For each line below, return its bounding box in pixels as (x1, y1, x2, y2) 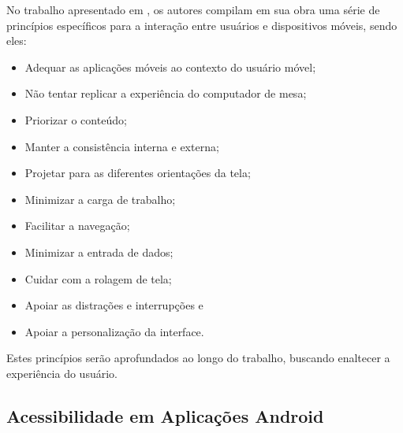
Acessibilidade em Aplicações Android (6, 403, 324, 427)
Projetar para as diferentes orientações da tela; (24, 165, 251, 181)
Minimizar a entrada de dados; (24, 243, 174, 260)
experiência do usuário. (6, 365, 118, 381)
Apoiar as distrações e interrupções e (24, 297, 203, 313)
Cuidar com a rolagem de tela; (24, 270, 172, 287)
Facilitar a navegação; (24, 217, 130, 234)
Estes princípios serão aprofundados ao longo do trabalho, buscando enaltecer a (6, 350, 390, 366)
